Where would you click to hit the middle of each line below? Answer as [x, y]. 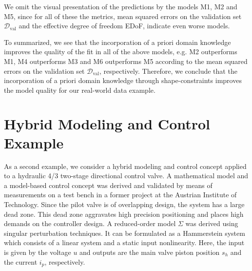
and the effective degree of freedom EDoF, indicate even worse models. [124, 26]
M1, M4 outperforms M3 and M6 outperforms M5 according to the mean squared [126, 61]
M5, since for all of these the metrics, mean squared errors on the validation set [123, 16]
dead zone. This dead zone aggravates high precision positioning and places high [124, 214]
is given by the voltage [38, 252]
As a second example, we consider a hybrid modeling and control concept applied [125, 166]
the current [21, 261]
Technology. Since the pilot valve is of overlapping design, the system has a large [124, 204]
